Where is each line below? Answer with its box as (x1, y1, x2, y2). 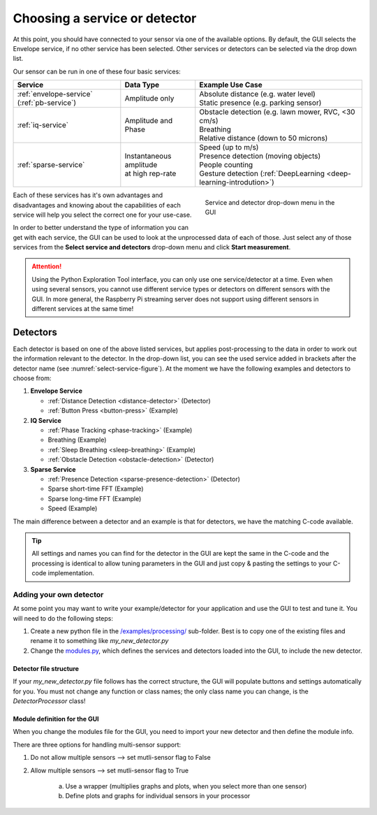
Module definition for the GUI (13, 715, 99, 723)
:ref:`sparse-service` (17, 160, 85, 170)
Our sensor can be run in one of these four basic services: (13, 67, 181, 75)
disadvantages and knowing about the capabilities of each (13, 201, 182, 209)
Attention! (31, 262, 62, 271)
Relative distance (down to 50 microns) (199, 134, 328, 143)
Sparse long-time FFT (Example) (47, 494, 142, 503)
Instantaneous (124, 151, 172, 161)
